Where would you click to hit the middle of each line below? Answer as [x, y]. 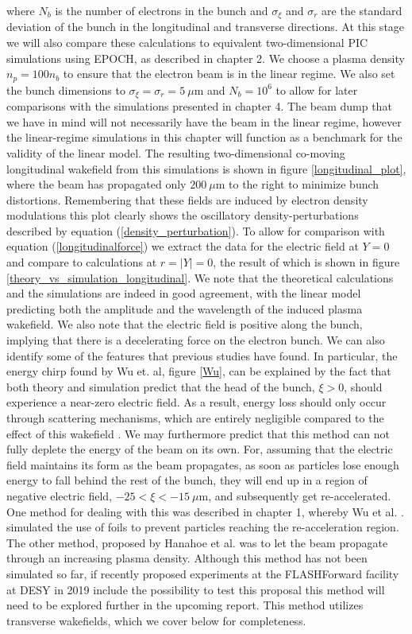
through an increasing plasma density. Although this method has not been [187, 558]
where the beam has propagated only [96, 184]
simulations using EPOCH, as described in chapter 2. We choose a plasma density [206, 58]
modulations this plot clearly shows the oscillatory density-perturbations [183, 215]
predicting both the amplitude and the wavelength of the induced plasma [185, 308]
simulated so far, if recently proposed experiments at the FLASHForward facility [203, 573]
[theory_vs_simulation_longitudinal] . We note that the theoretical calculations [200, 277]
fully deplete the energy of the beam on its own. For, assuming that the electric [200, 449]
